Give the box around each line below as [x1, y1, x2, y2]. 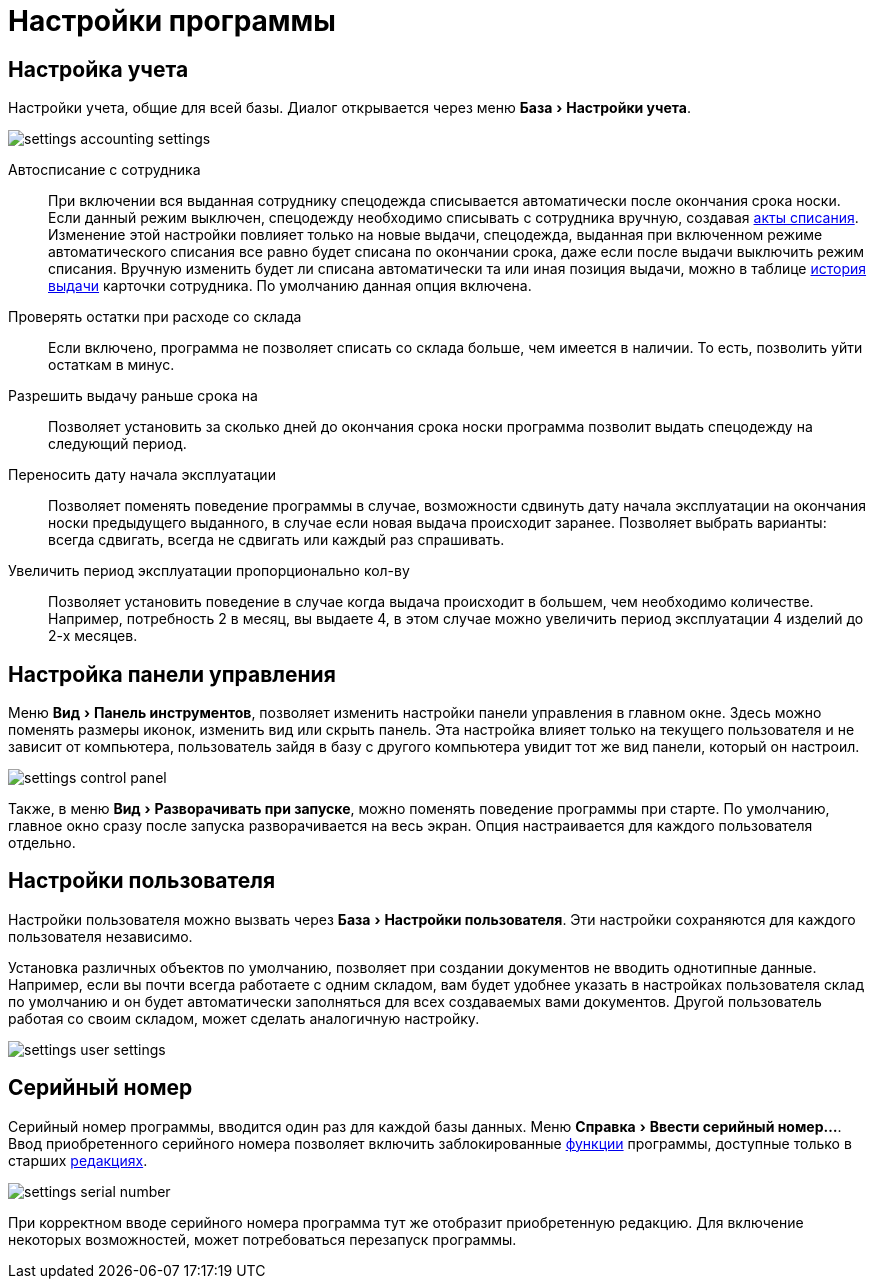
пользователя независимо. [8, 927, 193, 945]
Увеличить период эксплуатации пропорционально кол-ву [8, 562, 410, 580]
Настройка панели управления [8, 661, 336, 687]
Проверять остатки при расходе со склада [8, 308, 302, 326]
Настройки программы [8, 4, 336, 38]
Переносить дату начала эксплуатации [8, 466, 276, 484]
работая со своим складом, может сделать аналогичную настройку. [8, 1009, 480, 1027]
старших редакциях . [8, 1151, 148, 1169]
